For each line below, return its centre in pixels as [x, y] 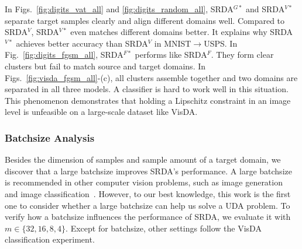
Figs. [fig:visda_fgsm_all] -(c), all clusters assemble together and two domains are [151, 77]
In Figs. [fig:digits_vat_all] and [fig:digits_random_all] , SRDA [119, 9]
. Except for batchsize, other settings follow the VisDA [164, 228]
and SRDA [265, 9]
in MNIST [173, 43]
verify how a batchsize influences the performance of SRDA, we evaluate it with [148, 217]
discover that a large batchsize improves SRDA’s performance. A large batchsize [148, 171]
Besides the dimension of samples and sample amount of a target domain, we [143, 159]
